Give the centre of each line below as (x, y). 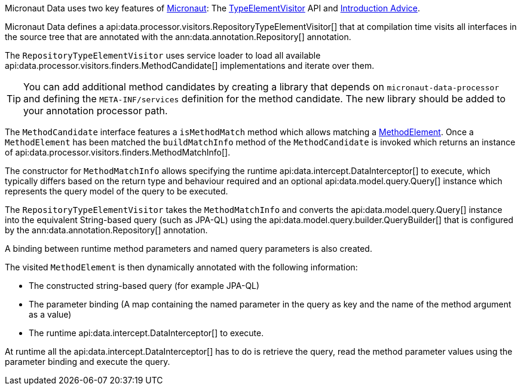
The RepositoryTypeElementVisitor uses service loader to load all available (163, 55)
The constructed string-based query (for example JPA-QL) (144, 286)
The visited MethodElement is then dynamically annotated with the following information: (181, 267)
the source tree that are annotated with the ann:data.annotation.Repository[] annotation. (178, 37)
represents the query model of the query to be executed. (117, 191)
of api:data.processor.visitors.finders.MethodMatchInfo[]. (118, 152)
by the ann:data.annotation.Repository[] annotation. (106, 230)
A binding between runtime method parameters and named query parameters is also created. (189, 249)
